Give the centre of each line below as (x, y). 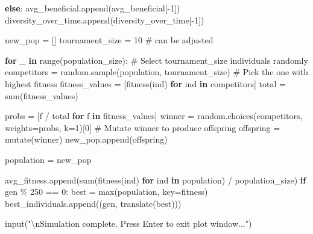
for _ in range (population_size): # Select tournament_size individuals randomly (156, 60)
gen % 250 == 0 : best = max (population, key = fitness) (106, 192)
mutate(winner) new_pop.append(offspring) (86, 139)
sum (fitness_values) (42, 95)
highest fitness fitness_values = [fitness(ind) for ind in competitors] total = (145, 83)
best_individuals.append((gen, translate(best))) (93, 203)
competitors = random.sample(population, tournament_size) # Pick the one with (157, 72)
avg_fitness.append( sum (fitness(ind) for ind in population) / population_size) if (156, 180)
